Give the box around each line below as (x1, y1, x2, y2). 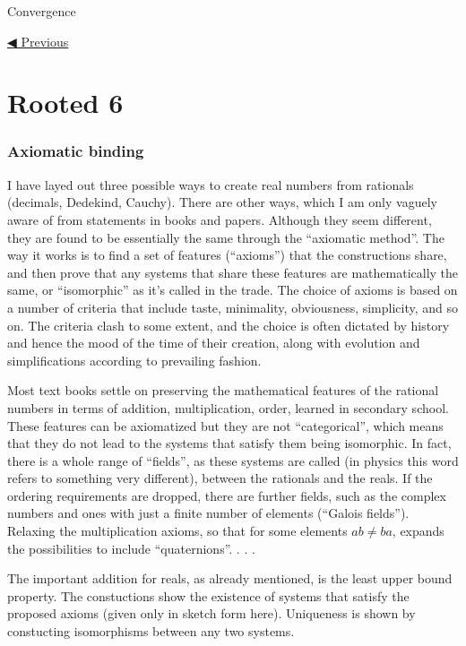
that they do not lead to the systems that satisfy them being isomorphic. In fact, (7, 434, 452, 452)
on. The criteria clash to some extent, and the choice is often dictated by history (7, 315, 450, 334)
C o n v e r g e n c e (7, 2, 76, 20)
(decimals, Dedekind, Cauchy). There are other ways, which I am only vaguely (7, 193, 437, 211)
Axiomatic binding (7, 140, 144, 162)
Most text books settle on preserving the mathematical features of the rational (7, 381, 439, 400)
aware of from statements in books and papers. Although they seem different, (7, 210, 432, 228)
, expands (392, 521, 444, 540)
